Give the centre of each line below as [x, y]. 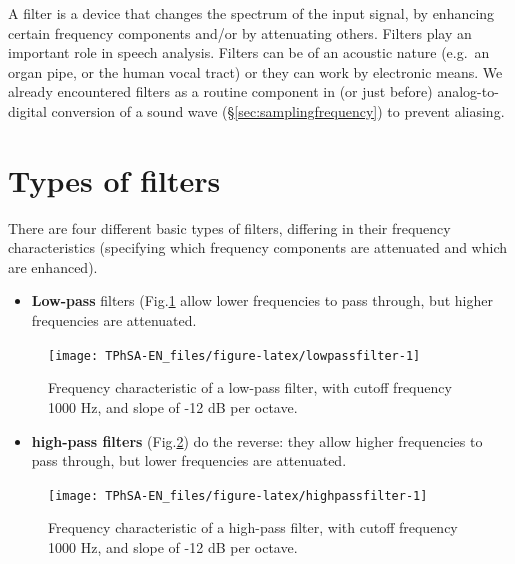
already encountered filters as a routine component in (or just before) [220, 91]
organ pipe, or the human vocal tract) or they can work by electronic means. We [255, 71]
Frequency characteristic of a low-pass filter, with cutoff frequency [250, 387]
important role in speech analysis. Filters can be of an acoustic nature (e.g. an [249, 52]
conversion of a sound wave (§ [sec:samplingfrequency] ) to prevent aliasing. [278, 110]
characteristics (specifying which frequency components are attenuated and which [258, 247]
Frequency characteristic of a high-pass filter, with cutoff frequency [253, 527]
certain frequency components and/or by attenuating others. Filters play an [240, 32]
